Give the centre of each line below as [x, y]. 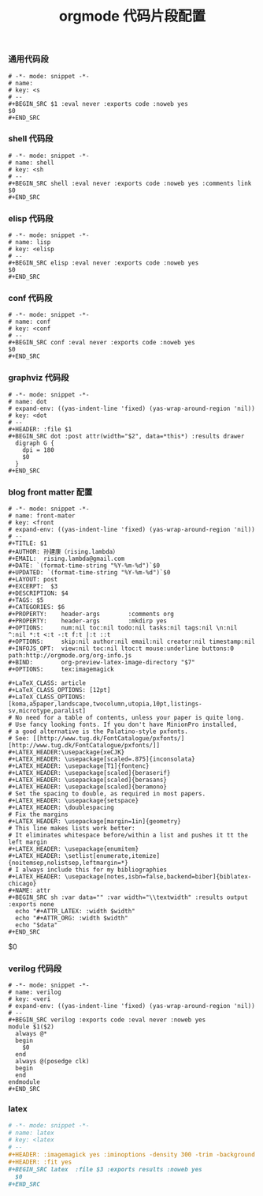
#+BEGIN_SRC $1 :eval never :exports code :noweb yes [98, 103]
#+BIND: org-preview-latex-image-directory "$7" [102, 663]
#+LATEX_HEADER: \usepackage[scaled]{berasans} [88, 780]
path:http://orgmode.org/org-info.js [70, 656]
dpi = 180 [39, 450]
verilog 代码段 [35, 968]
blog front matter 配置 [50, 492]
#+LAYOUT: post [33, 580]
